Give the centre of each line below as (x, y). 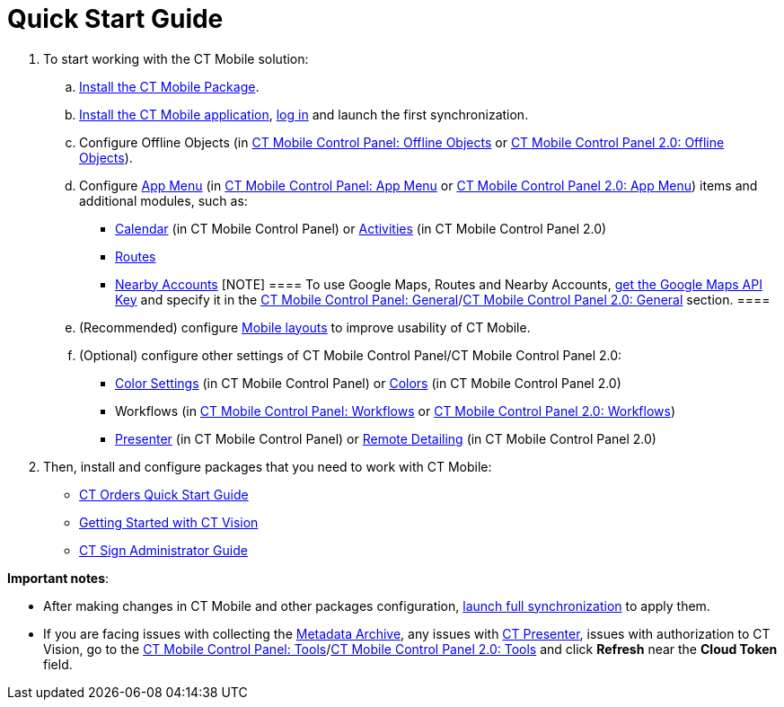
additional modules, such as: (163, 200)
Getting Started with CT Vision (169, 522)
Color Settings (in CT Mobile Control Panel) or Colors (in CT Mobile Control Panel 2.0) (368, 383)
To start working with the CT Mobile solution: (176, 58)
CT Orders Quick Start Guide (164, 494)
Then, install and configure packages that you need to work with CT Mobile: (268, 466)
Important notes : (58, 578)
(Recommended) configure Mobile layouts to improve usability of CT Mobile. (305, 327)
